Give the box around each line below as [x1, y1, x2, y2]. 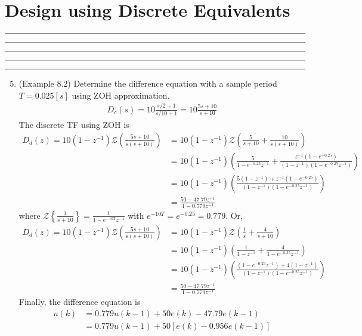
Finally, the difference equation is [18, 295, 141, 308]
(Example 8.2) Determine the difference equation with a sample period [18, 77, 277, 90]
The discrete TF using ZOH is [18, 118, 129, 130]
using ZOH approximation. [72, 88, 170, 101]
